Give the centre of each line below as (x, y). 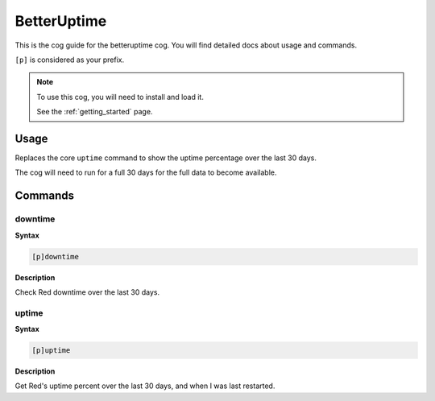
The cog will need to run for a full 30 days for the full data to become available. (146, 172)
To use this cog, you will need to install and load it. (120, 97)
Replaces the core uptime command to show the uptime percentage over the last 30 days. (166, 158)
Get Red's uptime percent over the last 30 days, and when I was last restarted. (145, 386)
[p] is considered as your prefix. (70, 60)
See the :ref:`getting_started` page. (95, 112)
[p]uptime (51, 351)
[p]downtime (56, 256)
